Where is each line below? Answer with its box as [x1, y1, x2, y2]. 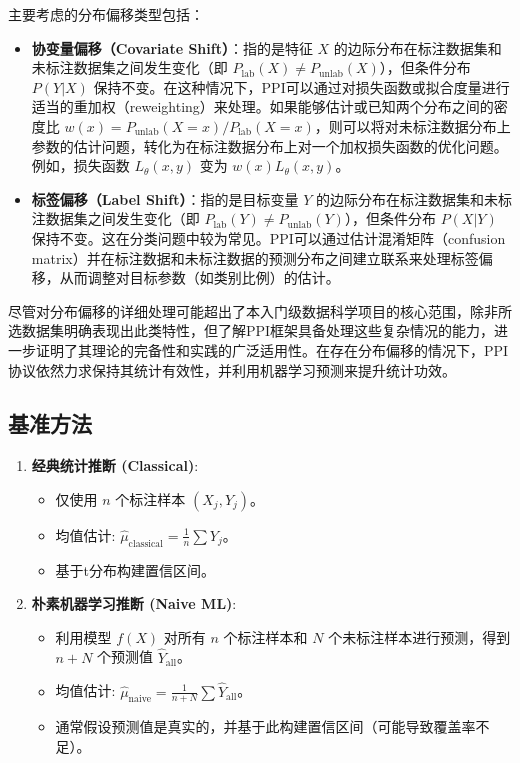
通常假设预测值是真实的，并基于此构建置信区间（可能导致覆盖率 [55, 716, 476, 737]
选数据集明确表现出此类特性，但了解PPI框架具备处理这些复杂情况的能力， [8, 320, 495, 341]
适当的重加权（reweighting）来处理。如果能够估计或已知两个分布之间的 [31, 96, 494, 117]
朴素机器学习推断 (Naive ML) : [31, 593, 237, 614]
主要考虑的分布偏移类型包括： [8, 4, 204, 24]
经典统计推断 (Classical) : [31, 455, 199, 476]
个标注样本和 [223, 626, 308, 647]
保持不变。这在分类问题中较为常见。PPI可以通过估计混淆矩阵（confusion [31, 227, 506, 248]
